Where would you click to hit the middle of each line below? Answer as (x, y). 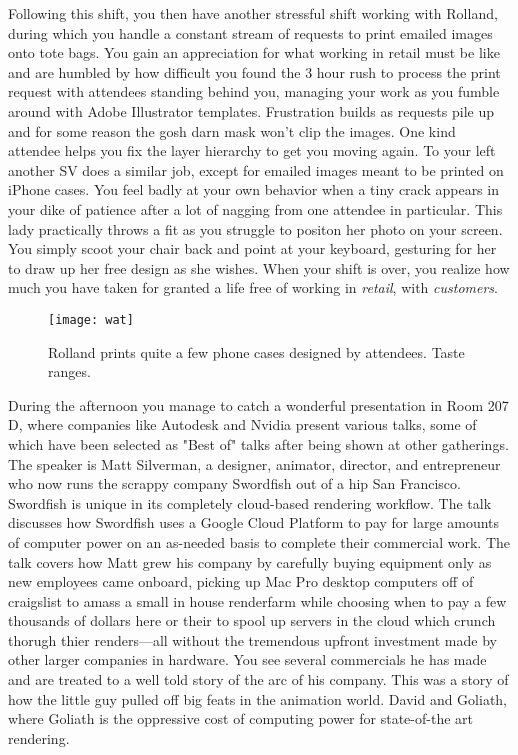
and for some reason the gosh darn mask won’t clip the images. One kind (232, 130)
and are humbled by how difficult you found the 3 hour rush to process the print (254, 71)
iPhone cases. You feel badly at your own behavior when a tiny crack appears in (253, 189)
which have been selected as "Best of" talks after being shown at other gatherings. (258, 443)
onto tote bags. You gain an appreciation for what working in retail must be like (254, 52)
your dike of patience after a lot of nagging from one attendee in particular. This (255, 208)
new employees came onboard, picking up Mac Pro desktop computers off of (241, 581)
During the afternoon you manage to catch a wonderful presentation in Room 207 (258, 404)
